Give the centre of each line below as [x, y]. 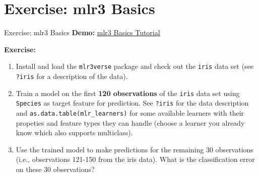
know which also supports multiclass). [74, 133]
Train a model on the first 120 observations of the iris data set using [128, 93]
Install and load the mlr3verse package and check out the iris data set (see [135, 66]
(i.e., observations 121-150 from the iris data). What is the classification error [135, 159]
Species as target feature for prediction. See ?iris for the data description [132, 103]
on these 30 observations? [55, 169]
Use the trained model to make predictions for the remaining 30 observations [135, 149]
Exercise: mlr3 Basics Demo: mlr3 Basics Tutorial [82, 32]
